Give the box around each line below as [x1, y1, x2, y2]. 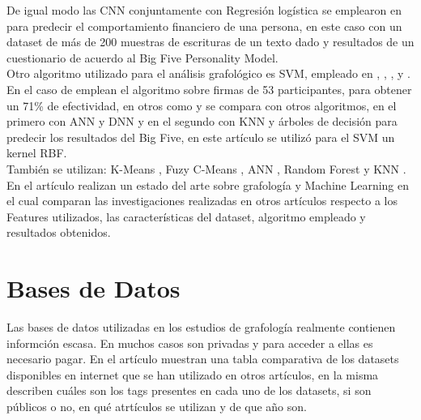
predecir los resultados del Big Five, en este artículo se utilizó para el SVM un [6, 128, 395, 145]
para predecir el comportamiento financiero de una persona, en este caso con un [6, 17, 402, 34]
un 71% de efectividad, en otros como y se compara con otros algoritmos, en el [6, 96, 397, 114]
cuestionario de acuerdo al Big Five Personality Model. [6, 49, 279, 66]
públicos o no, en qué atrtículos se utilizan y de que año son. [6, 398, 307, 414]
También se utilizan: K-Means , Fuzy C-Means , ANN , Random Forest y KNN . [6, 160, 406, 177]
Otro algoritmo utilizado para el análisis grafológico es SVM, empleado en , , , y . [6, 65, 410, 82]
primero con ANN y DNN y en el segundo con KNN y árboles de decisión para [6, 113, 398, 130]
